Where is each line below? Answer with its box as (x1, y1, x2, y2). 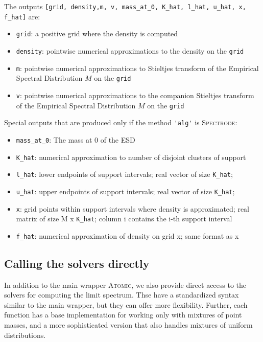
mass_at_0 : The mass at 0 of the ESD (16, 134, 135, 145)
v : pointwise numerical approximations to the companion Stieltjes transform (16, 89, 254, 100)
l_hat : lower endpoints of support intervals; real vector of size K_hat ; (16, 169, 233, 179)
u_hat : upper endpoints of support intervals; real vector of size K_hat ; (16, 186, 235, 196)
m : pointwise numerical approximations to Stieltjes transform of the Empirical (16, 62, 259, 73)
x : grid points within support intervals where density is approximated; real (16, 203, 250, 214)
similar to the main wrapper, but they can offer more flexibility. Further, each (4, 299, 248, 310)
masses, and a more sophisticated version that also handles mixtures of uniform (4, 320, 253, 330)
